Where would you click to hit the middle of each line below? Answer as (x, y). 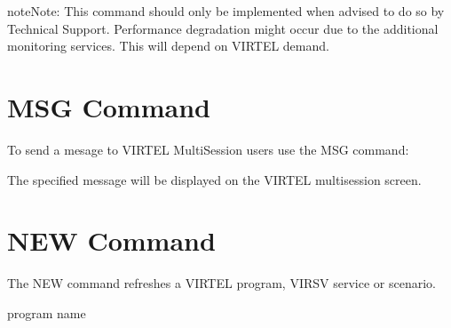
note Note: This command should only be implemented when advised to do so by (226, 11)
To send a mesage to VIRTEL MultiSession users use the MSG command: (208, 149)
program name (47, 312)
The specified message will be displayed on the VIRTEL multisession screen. (214, 179)
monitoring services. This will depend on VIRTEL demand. (168, 46)
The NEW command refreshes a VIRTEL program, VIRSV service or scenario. (222, 283)
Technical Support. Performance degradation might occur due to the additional (223, 28)
